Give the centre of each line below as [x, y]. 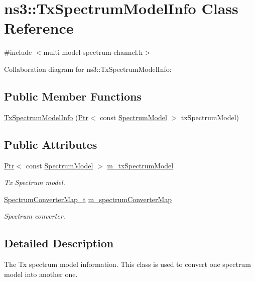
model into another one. [41, 274]
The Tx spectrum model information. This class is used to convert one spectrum [127, 264]
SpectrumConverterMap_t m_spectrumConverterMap [88, 199]
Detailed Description [59, 243]
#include [18, 52]
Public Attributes [51, 144]
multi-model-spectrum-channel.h [93, 52]
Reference [39, 28]
